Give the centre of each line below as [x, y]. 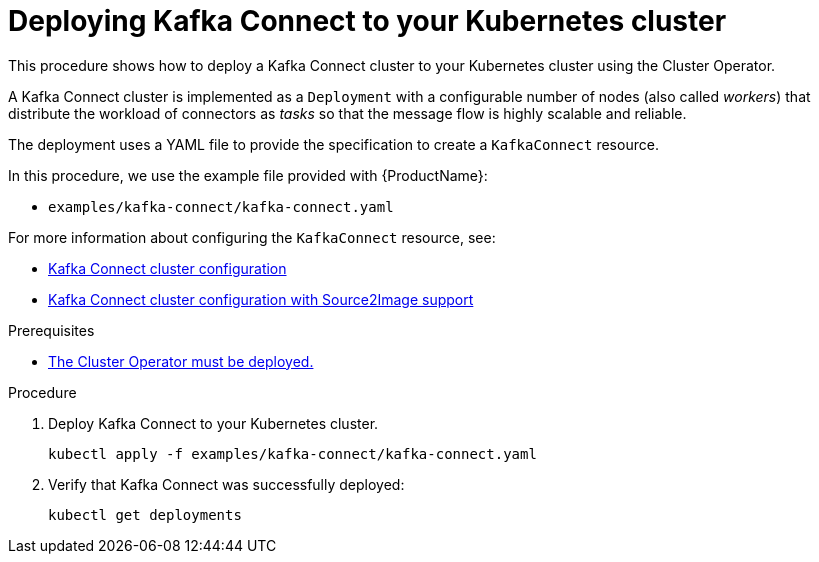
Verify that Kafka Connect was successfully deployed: [226, 484]
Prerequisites [51, 330]
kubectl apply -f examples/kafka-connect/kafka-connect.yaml [292, 453]
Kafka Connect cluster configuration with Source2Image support [261, 299]
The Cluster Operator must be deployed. [181, 361]
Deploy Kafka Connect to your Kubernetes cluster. [213, 423]
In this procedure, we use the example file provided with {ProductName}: [248, 175]
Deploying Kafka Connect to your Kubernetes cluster [367, 21]
